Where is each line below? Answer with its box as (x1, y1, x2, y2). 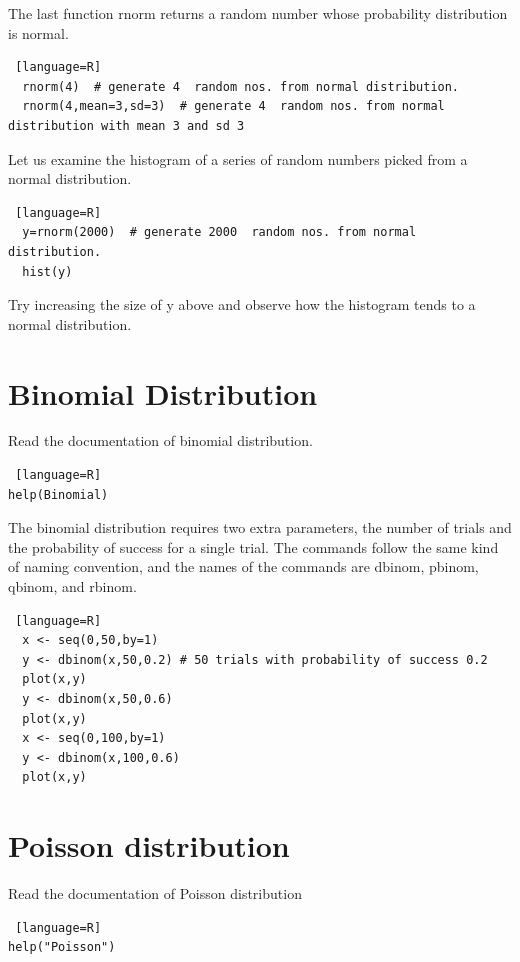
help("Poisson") (8, 940, 116, 955)
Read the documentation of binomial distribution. (8, 430, 313, 451)
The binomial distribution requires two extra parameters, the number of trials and (8, 517, 512, 538)
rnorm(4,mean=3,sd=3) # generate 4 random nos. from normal (22, 99, 445, 114)
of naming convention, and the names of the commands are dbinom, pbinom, (8, 556, 479, 577)
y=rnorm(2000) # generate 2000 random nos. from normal (22, 225, 417, 240)
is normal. (8, 22, 69, 43)
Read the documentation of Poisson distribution (8, 883, 302, 904)
